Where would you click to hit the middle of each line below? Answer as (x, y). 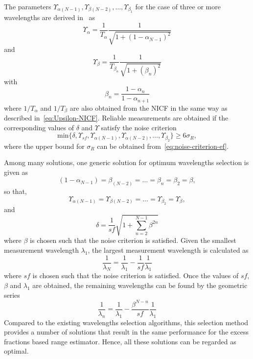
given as (16, 172)
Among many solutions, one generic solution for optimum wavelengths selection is (126, 162)
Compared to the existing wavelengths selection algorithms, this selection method (126, 322)
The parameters (28, 6)
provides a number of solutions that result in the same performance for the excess (126, 332)
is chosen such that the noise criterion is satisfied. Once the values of (136, 275)
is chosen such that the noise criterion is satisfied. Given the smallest (133, 240)
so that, (15, 191)
